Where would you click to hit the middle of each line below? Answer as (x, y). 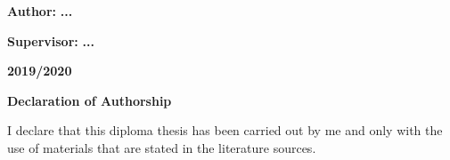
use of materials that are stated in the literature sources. (162, 147)
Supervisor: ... (51, 40)
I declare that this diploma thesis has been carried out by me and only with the (225, 130)
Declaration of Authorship (90, 100)
